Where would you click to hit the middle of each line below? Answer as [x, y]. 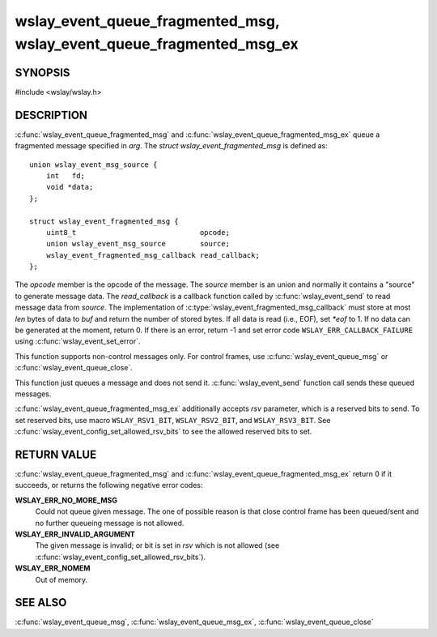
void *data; [70, 187]
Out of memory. [62, 579]
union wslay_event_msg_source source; [138, 244]
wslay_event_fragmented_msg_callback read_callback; [153, 255]
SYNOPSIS [42, 73]
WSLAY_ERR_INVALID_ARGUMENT [75, 534]
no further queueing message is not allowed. [110, 523]
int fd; [65, 175]
